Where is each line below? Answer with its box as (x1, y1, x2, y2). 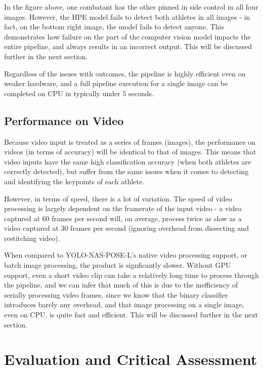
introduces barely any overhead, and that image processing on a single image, (4, 299, 244, 310)
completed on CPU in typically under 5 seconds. (4, 88, 154, 98)
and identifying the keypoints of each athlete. (4, 176, 144, 186)
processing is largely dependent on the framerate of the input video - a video (4, 203, 242, 214)
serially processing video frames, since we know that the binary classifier (4, 289, 228, 300)
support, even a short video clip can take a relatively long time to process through (4, 269, 259, 280)
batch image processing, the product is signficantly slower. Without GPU (4, 260, 231, 270)
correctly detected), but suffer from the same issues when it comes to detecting (4, 166, 249, 177)
